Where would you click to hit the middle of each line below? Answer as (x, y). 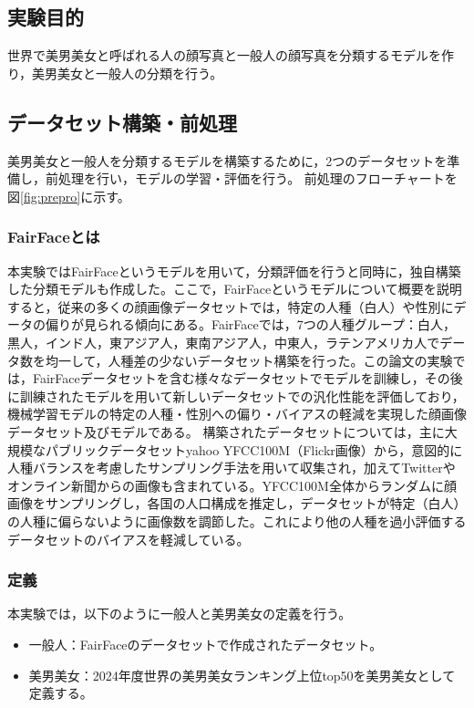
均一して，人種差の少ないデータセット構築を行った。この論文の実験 (249, 360)
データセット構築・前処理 (122, 122)
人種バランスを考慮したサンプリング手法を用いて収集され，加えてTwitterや (232, 468)
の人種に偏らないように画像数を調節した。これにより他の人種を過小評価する (237, 521)
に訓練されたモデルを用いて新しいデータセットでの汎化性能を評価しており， (236, 396)
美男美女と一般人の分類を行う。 (128, 73)
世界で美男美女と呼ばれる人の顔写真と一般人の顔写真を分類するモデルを (224, 55)
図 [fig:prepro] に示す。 (69, 196)
